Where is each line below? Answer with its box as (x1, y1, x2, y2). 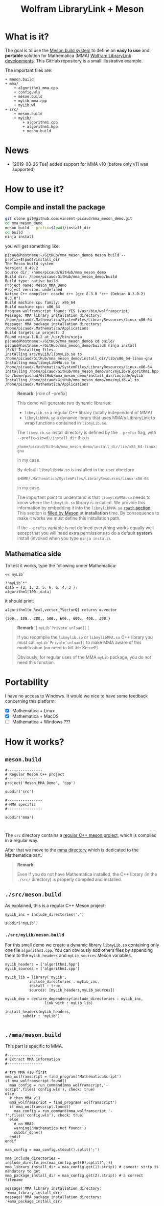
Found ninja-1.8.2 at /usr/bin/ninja (5, 334, 82, 340)
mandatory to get (5, 1169, 41, 1174)
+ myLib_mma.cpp (14, 98, 47, 103)
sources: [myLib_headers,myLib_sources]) (29, 988, 115, 993)
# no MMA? (14, 1121, 34, 1127)
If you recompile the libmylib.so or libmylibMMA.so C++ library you (17, 634, 153, 640)
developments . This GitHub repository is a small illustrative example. (5, 58, 143, 63)
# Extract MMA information (5, 1057, 60, 1062)
